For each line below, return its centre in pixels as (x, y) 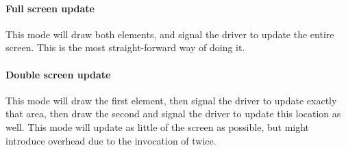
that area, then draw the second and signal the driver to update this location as (173, 114)
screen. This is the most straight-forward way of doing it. (125, 47)
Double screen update (58, 74)
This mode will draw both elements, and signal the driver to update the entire (170, 34)
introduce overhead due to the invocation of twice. (111, 140)
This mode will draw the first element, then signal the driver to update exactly (171, 100)
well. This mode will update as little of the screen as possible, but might (158, 126)
